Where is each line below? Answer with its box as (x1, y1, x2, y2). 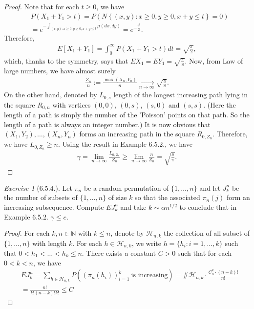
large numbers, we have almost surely (4, 66, 116, 76)
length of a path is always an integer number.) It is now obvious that (4, 119, 211, 129)
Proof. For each (4, 228, 50, 238)
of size (108, 192, 127, 202)
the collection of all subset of (164, 228, 250, 238)
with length (32, 238, 67, 248)
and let (199, 182, 221, 193)
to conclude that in (179, 201, 237, 212)
